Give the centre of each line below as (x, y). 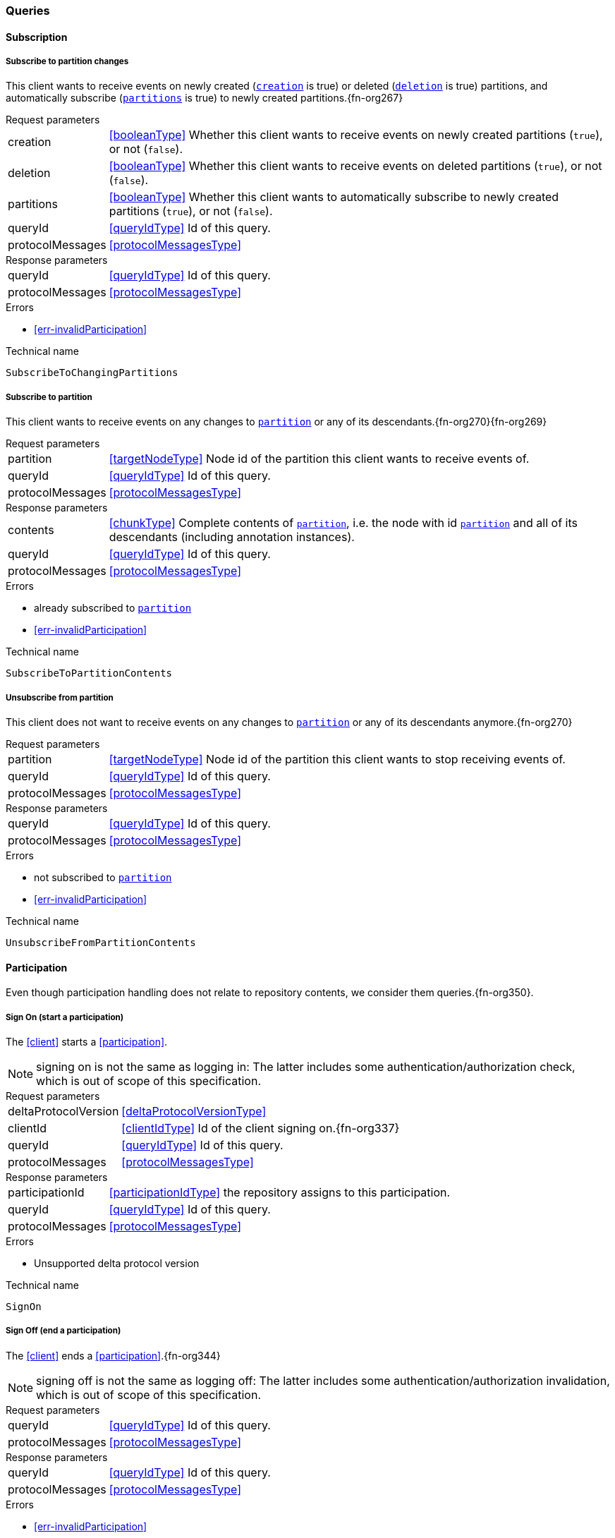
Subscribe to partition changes (67, 61)
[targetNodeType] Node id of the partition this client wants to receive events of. (319, 459)
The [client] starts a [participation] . (87, 1041)
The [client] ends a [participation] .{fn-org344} (113, 1355)
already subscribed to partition (113, 608)
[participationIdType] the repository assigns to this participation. (280, 1192)
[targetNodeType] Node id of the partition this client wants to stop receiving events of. (337, 759)
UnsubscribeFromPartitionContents (101, 942)
